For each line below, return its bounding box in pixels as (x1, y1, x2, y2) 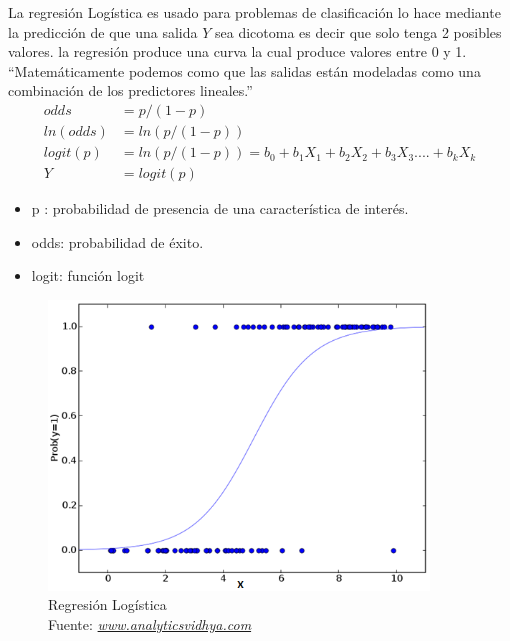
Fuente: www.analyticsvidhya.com (48, 613, 252, 634)
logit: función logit (31, 265, 145, 286)
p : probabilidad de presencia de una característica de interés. (31, 198, 409, 219)
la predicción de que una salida (8, 21, 198, 42)
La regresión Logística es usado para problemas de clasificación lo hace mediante (8, 2, 501, 22)
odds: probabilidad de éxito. (31, 231, 204, 252)
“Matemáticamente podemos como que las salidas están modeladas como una (8, 60, 481, 81)
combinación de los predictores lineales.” (8, 80, 253, 101)
